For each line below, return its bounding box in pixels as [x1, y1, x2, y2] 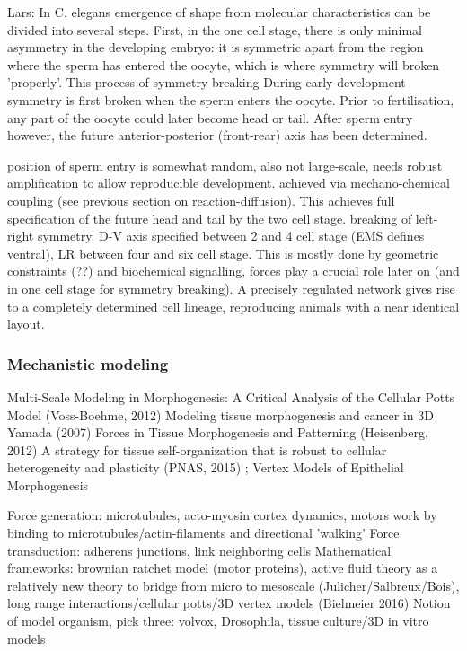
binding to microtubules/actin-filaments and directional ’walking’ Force [7, 523, 400, 542]
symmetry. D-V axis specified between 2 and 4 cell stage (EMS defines [37, 226, 425, 245]
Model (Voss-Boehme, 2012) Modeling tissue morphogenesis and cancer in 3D [7, 405, 434, 424]
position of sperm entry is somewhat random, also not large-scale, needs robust [7, 155, 443, 174]
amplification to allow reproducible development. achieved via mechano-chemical [7, 173, 450, 192]
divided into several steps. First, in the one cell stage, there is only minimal [7, 20, 422, 39]
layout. [7, 314, 45, 333]
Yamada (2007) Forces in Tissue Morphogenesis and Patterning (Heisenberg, [7, 423, 428, 442]
